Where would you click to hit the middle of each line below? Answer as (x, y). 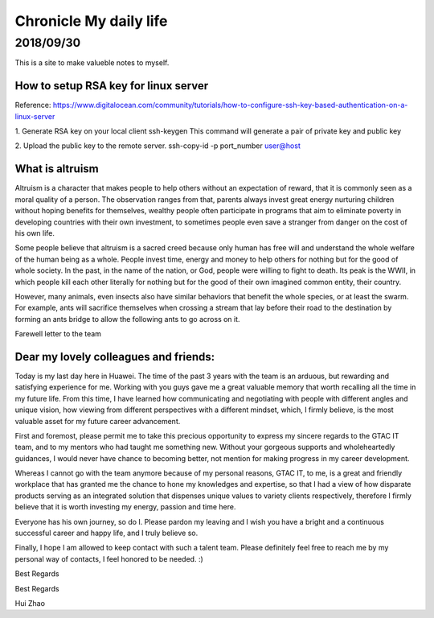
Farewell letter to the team (58, 334)
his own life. (35, 233)
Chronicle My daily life (91, 21)
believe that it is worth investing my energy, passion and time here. (125, 507)
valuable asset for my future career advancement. (98, 421)
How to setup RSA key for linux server (112, 86)
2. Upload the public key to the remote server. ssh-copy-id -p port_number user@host (158, 146)
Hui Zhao (30, 603)
